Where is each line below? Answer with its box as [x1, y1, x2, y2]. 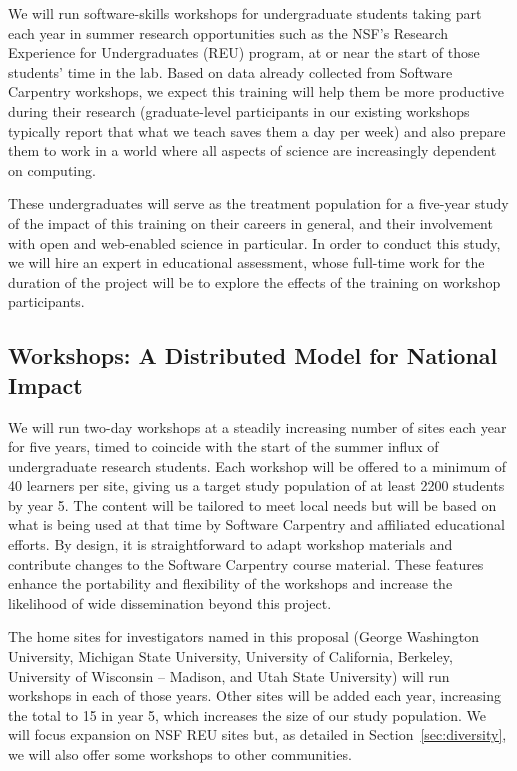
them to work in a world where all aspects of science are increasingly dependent [8, 140, 497, 161]
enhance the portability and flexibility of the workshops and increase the [8, 573, 453, 594]
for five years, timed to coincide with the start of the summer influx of [8, 436, 439, 457]
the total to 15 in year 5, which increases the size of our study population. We [8, 704, 486, 725]
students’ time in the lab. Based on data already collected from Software [8, 61, 453, 82]
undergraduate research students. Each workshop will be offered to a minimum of [8, 455, 507, 476]
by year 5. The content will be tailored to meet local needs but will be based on [8, 494, 497, 515]
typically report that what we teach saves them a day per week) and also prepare [8, 120, 506, 141]
